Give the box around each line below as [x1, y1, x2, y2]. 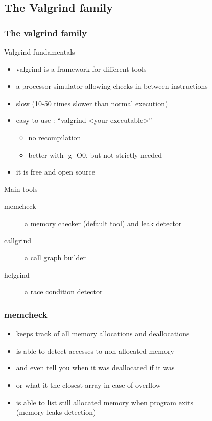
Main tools [4, 183, 38, 194]
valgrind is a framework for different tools [16, 63, 147, 74]
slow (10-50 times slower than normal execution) [16, 97, 168, 108]
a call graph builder [25, 252, 86, 263]
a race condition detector [25, 286, 103, 297]
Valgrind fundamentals [4, 46, 75, 57]
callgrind [4, 235, 31, 245]
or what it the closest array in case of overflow [16, 379, 161, 390]
